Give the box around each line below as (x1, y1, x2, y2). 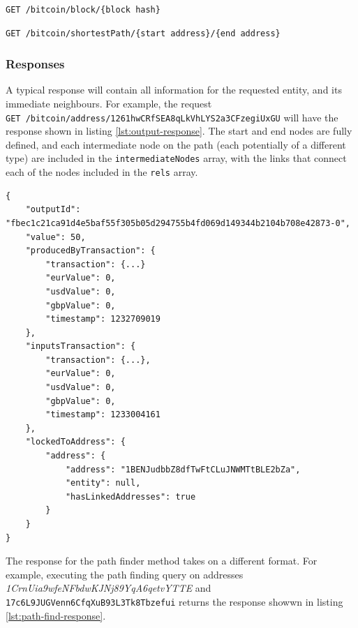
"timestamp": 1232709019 (45, 314, 161, 324)
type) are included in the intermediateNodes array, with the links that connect (6, 151, 347, 165)
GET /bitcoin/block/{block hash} (6, 5, 161, 15)
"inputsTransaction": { (25, 341, 136, 352)
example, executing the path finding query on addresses (6, 567, 244, 581)
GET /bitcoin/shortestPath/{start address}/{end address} (6, 28, 281, 38)
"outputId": (25, 204, 81, 215)
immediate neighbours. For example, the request (6, 96, 212, 110)
